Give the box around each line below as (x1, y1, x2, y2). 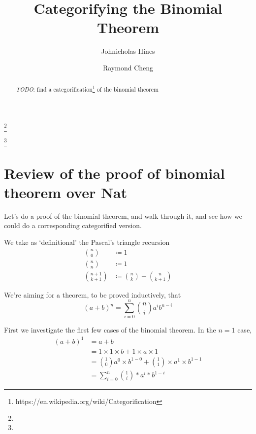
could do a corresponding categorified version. (4, 220, 142, 231)
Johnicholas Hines (101, 46, 155, 56)
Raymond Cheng (102, 62, 154, 72)
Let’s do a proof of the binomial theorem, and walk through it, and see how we (4, 210, 242, 221)
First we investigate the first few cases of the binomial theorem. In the (4, 325, 216, 335)
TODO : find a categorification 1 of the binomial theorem (15, 84, 159, 94)
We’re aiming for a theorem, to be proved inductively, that (4, 289, 181, 300)
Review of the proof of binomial (4, 163, 225, 183)
